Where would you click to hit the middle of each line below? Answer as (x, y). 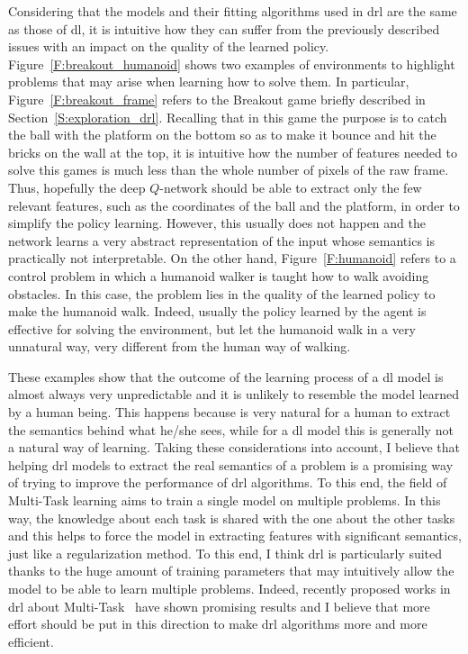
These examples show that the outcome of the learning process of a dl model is (226, 376)
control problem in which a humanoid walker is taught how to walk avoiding (219, 275)
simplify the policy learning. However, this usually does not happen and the (217, 223)
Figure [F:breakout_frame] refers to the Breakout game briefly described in (217, 99)
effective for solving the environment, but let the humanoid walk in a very (212, 328)
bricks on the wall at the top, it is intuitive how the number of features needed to (233, 152)
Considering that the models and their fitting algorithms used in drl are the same (233, 11)
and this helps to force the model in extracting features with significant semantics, (235, 536)
